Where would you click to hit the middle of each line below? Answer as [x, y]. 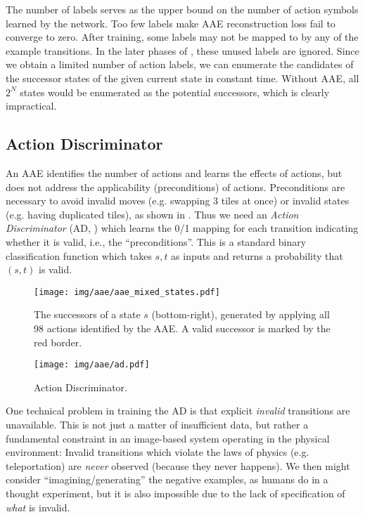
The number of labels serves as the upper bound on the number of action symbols [182, 9]
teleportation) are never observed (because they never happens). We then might [178, 465]
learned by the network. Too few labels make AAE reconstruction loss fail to [171, 23]
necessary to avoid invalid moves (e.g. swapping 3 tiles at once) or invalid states [178, 201]
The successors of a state [87, 314]
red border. [58, 342]
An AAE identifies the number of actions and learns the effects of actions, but [174, 172]
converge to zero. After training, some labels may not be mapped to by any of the [182, 37]
